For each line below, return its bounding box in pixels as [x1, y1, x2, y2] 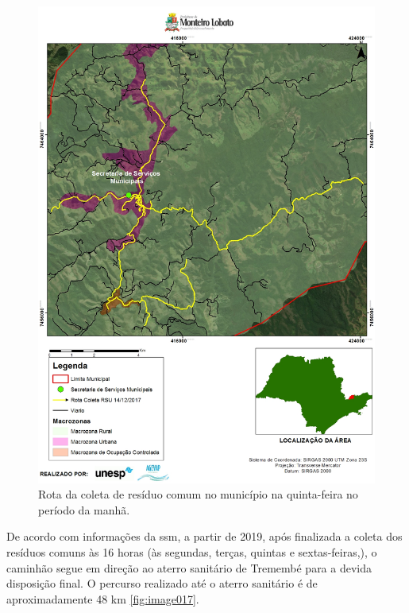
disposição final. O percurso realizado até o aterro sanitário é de [6, 575, 318, 592]
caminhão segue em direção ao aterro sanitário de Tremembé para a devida [6, 559, 372, 576]
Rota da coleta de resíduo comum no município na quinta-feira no [38, 486, 358, 502]
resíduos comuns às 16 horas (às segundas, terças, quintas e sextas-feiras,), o [6, 544, 377, 561]
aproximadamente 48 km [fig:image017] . [6, 590, 199, 607]
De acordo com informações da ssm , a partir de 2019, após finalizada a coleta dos [6, 528, 403, 545]
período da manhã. [38, 501, 130, 518]
